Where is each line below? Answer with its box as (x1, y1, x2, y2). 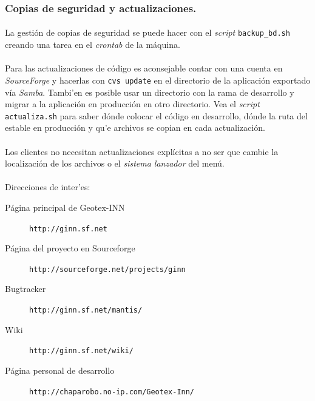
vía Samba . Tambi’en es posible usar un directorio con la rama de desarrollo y (5, 85, 294, 98)
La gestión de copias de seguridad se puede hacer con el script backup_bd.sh (5, 26, 290, 39)
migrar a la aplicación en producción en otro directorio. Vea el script (5, 98, 260, 110)
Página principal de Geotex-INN (5, 200, 125, 213)
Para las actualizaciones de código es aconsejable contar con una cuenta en (5, 62, 283, 75)
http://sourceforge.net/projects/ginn (29, 265, 186, 274)
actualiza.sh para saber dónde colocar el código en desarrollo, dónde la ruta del (5, 109, 308, 122)
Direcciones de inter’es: (5, 181, 90, 193)
